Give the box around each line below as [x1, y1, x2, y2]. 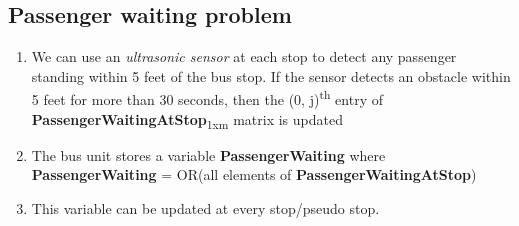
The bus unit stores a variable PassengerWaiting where [31, 144, 386, 165]
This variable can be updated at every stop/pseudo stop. [31, 197, 380, 218]
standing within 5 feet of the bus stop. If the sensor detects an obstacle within [31, 65, 511, 86]
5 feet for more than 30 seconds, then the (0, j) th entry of [31, 86, 383, 110]
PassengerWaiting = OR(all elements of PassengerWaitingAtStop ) [31, 164, 477, 185]
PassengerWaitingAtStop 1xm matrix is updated [31, 108, 343, 132]
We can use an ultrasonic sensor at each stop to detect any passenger [31, 46, 457, 67]
